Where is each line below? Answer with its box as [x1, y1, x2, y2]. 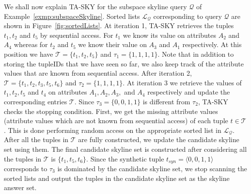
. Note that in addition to [157, 48, 234, 59]
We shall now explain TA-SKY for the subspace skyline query [4, 1, 187, 11]
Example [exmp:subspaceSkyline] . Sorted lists [4, 11, 140, 21]
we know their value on [78, 39, 147, 49]
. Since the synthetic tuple [86, 153, 164, 163]
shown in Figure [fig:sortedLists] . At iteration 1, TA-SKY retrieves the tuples [4, 20, 234, 31]
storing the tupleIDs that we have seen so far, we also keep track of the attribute [4, 58, 244, 68]
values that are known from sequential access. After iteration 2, [4, 68, 192, 78]
